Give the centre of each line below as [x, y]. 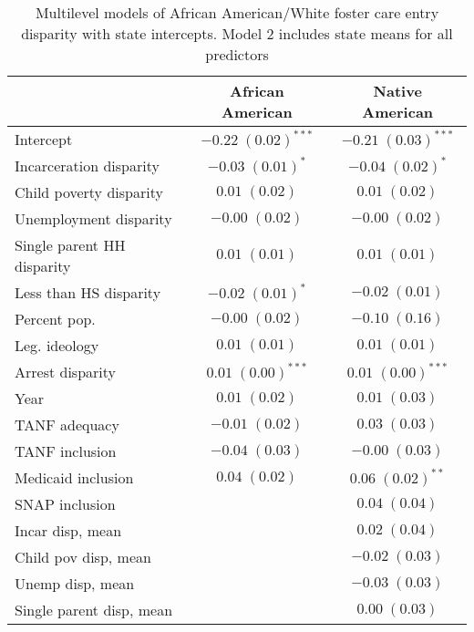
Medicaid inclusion [74, 477]
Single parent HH [70, 245]
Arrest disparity [65, 372]
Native [397, 91]
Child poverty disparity [89, 192]
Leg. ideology [57, 345]
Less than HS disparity [88, 292]
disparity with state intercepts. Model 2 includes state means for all [237, 33]
